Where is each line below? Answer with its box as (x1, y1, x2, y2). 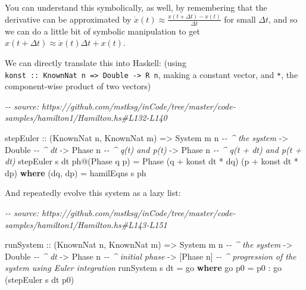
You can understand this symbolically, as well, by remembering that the (5, 1, 267, 13)
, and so (268, 13, 298, 25)
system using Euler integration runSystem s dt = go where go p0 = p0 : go (5, 261, 282, 274)
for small (224, 13, 256, 25)
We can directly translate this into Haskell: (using (5, 56, 186, 68)
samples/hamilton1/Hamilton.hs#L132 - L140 (5, 111, 167, 124)
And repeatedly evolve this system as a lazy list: (5, 186, 181, 199)
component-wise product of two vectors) (5, 80, 151, 92)
